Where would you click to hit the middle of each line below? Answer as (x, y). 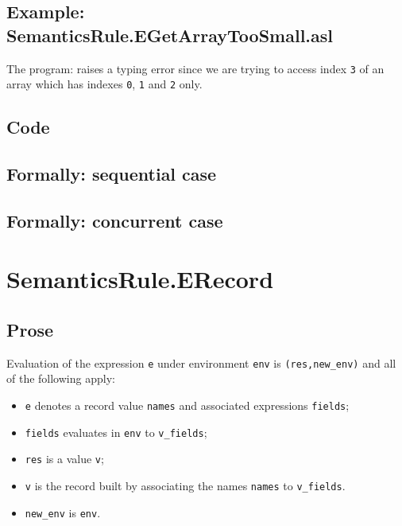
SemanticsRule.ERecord (140, 279)
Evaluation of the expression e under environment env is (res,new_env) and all (201, 362)
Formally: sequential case (112, 174)
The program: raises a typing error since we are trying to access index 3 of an (195, 68)
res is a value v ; (64, 459)
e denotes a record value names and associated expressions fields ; (187, 405)
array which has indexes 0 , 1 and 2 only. (104, 84)
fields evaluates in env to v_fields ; (116, 432)
